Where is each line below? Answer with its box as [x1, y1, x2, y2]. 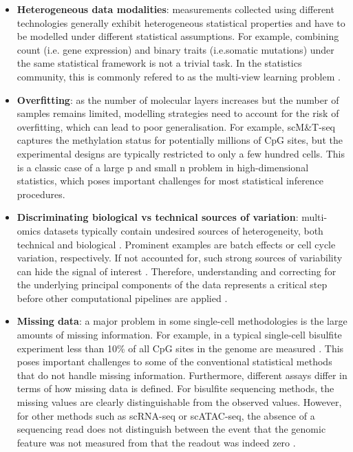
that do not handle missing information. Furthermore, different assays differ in [17, 367, 347, 382]
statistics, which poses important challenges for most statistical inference [17, 173, 324, 188]
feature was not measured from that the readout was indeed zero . [17, 435, 296, 449]
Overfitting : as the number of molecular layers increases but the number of [17, 92, 339, 107]
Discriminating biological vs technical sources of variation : [17, 210, 299, 224]
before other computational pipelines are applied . [17, 290, 228, 305]
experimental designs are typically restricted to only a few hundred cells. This [17, 146, 345, 160]
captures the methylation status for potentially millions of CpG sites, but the [17, 133, 343, 147]
